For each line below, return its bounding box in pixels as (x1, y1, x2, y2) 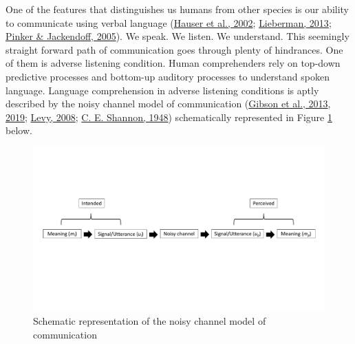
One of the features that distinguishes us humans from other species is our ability (6, 2, 349, 16)
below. (6, 123, 32, 138)
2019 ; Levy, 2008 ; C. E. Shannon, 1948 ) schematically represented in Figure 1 (6, 109, 332, 124)
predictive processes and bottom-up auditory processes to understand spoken (6, 69, 330, 83)
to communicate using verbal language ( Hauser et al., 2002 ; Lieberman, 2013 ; (6, 15, 332, 30)
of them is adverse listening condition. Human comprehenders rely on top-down (6, 56, 341, 70)
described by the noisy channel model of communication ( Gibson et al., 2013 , (6, 96, 331, 111)
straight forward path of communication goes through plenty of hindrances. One (6, 42, 343, 56)
